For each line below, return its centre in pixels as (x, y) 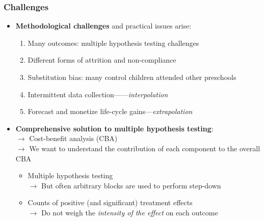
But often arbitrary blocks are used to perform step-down (131, 185)
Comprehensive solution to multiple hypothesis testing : (114, 128)
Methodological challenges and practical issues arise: (103, 26)
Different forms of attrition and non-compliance (102, 60)
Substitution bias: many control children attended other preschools (132, 77)
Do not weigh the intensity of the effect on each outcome (129, 212)
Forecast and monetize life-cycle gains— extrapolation (110, 111)
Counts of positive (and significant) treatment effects (110, 202)
